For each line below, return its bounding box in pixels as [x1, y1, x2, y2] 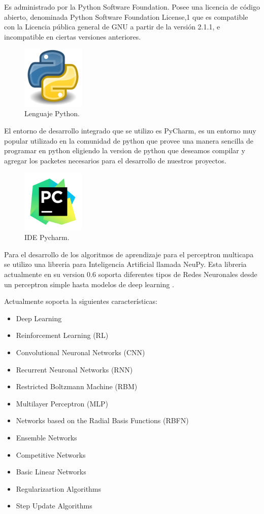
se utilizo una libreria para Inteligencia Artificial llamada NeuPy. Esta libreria [4, 259, 247, 269]
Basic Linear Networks [16, 466, 86, 477]
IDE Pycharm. [24, 232, 70, 243]
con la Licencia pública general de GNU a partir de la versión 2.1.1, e [4, 21, 220, 32]
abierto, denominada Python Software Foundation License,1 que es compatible [4, 11, 248, 22]
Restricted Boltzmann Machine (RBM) [16, 381, 138, 392]
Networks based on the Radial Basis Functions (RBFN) [16, 415, 189, 426]
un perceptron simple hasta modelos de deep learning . [4, 279, 174, 289]
